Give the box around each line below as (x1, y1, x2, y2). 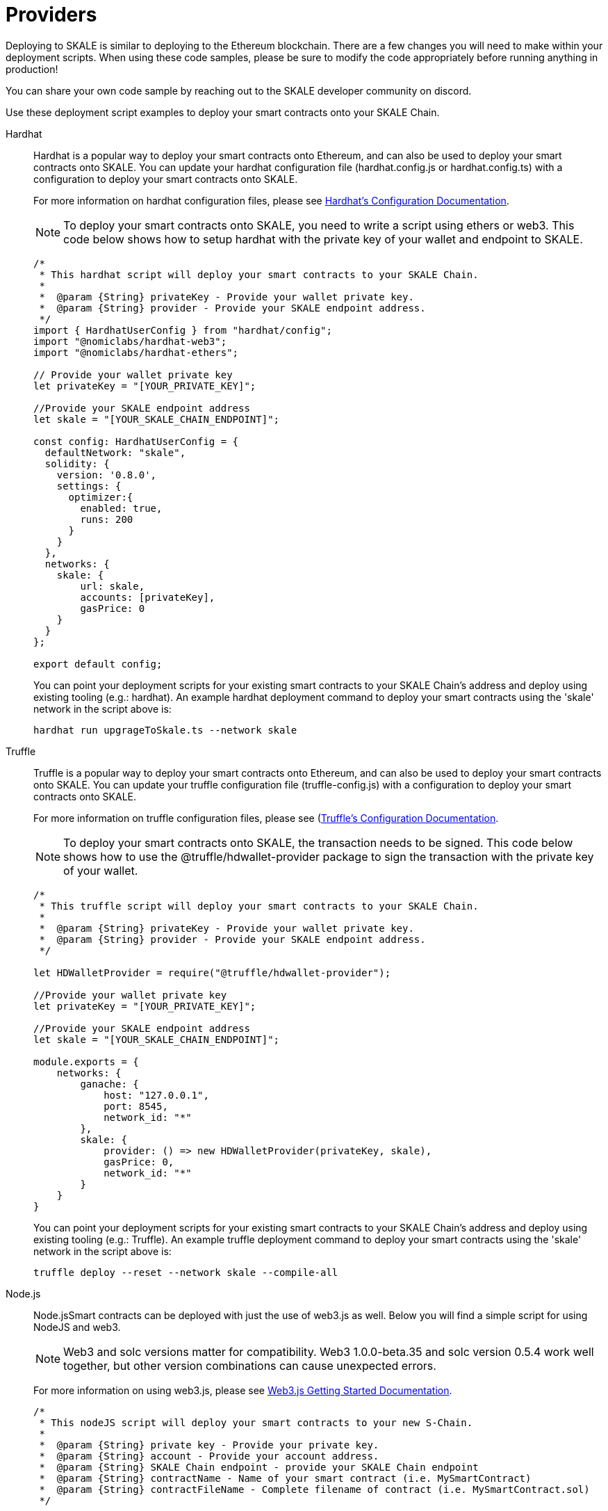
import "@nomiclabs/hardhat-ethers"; (33, 346, 239, 358)
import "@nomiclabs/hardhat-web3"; (33, 335, 227, 347)
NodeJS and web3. (33, 1320, 121, 1333)
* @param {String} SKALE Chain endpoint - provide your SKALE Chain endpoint (39, 1461, 479, 1473)
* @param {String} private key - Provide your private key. (39, 1439, 379, 1451)
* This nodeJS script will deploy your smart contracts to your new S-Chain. (39, 1416, 473, 1428)
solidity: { (44, 458, 110, 469)
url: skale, (80, 580, 145, 592)
